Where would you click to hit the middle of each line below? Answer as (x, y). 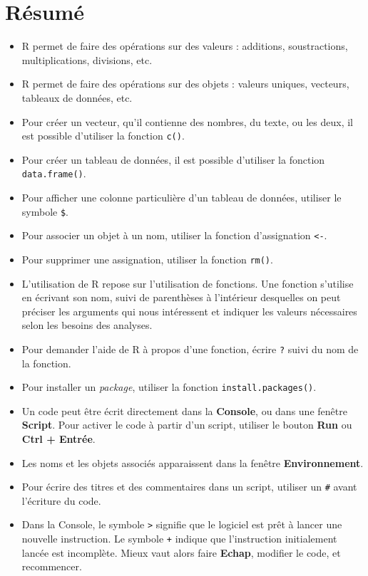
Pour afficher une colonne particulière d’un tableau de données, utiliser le (182, 197)
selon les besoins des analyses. (87, 325)
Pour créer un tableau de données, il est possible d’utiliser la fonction (173, 159)
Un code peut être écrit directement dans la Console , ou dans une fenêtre (184, 410)
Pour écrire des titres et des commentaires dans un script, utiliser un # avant (189, 487)
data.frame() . (54, 173)
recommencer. (52, 566)
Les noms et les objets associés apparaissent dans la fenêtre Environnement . (193, 462)
